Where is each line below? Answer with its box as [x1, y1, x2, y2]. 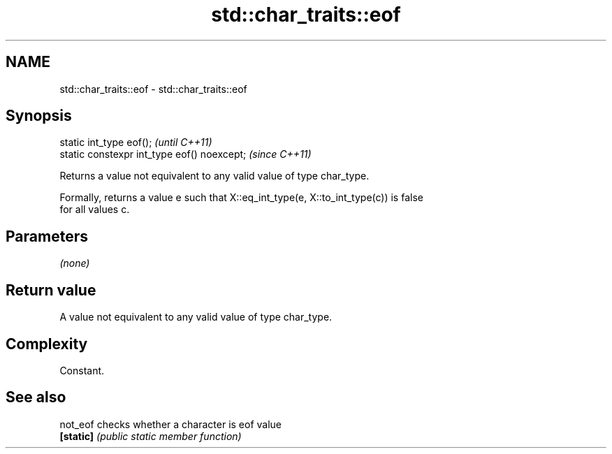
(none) [59, 257, 90, 270]
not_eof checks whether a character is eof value [59, 418, 282, 430]
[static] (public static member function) [59, 430, 242, 442]
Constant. [59, 364, 105, 376]
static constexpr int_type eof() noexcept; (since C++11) [59, 148, 312, 161]
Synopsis [6, 107, 72, 125]
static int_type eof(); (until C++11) [59, 136, 212, 149]
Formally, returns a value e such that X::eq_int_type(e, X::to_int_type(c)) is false [59, 191, 423, 204]
